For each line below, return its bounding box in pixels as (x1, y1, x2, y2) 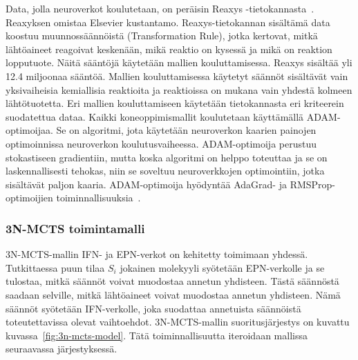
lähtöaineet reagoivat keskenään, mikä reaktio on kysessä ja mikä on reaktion (6, 41, 332, 56)
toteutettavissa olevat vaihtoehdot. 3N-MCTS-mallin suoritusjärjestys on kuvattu (6, 314, 350, 329)
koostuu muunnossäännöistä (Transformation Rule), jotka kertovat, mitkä (6, 28, 318, 43)
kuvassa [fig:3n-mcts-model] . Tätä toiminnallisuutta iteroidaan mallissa (6, 328, 308, 342)
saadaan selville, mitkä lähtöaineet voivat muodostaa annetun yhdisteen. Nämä (6, 287, 341, 301)
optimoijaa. (6, 123, 53, 137)
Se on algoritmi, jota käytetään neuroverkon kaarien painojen (56, 123, 317, 137)
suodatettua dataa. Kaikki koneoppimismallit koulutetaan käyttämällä (6, 109, 304, 123)
